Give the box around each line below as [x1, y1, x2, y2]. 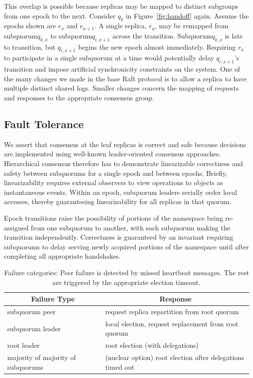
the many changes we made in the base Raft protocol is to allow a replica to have [4, 73, 247, 83]
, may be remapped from [155, 20, 229, 31]
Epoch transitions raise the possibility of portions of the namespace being [4, 212, 223, 223]
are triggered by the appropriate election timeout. [52, 277, 201, 287]
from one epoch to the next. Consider [4, 10, 116, 20]
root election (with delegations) [105, 340, 199, 350]
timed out [105, 361, 135, 372]
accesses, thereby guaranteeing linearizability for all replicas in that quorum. [4, 196, 232, 207]
